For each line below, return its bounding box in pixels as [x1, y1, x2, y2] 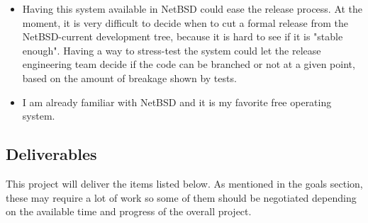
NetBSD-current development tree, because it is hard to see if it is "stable [22, 29, 343, 44]
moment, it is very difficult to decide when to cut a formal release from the [22, 15, 348, 30]
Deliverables [6, 143, 97, 165]
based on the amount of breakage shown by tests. [22, 70, 237, 85]
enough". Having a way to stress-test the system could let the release [22, 42, 321, 57]
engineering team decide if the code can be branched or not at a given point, [22, 57, 355, 72]
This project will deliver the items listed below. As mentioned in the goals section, [6, 176, 363, 190]
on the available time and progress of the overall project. [6, 204, 252, 219]
